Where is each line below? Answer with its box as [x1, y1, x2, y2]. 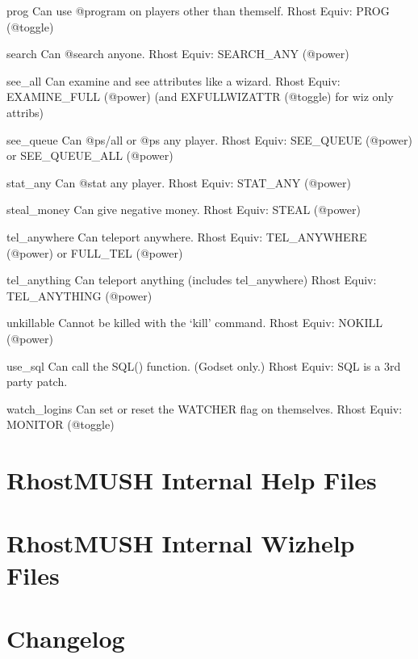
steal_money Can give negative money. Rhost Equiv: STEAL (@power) [6, 201, 361, 218]
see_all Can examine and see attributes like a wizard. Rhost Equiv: [6, 72, 341, 89]
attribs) [6, 103, 44, 120]
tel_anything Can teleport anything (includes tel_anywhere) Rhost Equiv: [6, 271, 377, 288]
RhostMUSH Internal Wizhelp [6, 527, 355, 560]
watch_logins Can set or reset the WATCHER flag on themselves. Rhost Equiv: [6, 400, 403, 417]
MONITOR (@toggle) [6, 416, 115, 433]
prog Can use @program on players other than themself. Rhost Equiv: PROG [6, 2, 390, 19]
